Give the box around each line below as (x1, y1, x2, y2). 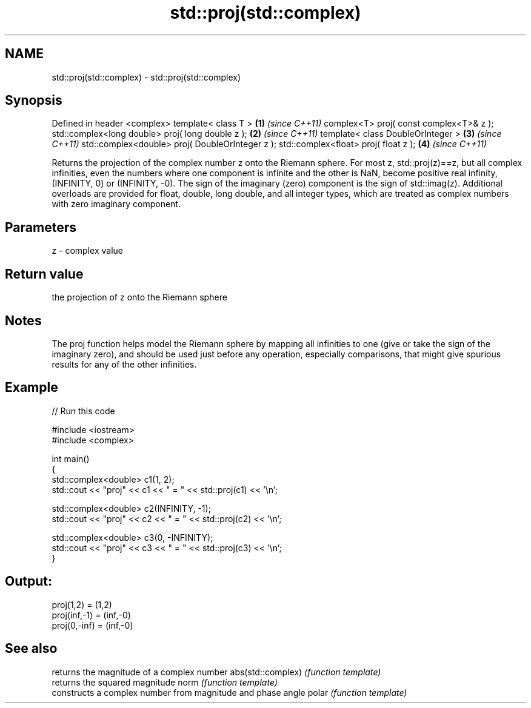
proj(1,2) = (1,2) (52, 599, 112, 610)
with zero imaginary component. (52, 199, 181, 210)
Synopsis (5, 93, 62, 108)
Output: (5, 574, 52, 589)
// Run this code (52, 405, 115, 416)
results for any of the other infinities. (52, 359, 197, 369)
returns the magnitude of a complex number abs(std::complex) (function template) (52, 666, 381, 677)
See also (5, 641, 58, 657)
